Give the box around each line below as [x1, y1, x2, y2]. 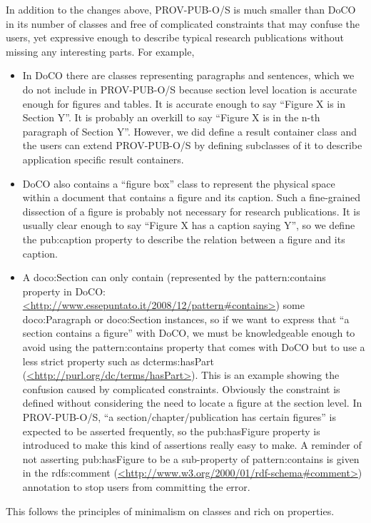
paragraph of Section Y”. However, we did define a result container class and [22, 123, 357, 138]
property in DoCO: [22, 283, 106, 298]
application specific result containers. [22, 151, 184, 166]
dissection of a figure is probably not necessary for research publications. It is [22, 203, 360, 218]
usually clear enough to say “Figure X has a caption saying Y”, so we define [22, 218, 355, 233]
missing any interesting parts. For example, [6, 44, 195, 59]
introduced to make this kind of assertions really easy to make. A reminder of [22, 437, 362, 452]
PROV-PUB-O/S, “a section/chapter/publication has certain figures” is [22, 410, 336, 425]
